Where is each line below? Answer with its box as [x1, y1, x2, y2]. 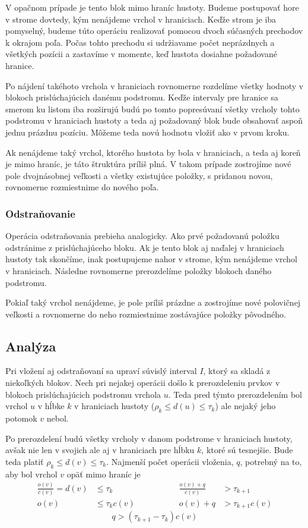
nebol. [46, 412, 69, 425]
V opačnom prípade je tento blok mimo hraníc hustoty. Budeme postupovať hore [5, 1, 299, 13]
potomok [5, 412, 37, 425]
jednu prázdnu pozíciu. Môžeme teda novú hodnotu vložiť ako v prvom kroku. [5, 125, 290, 138]
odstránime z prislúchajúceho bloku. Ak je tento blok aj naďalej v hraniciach [5, 241, 284, 253]
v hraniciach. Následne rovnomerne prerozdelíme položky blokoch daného [5, 264, 272, 276]
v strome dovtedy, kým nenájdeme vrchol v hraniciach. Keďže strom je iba [5, 12, 277, 25]
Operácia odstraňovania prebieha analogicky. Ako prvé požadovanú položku [5, 230, 280, 242]
